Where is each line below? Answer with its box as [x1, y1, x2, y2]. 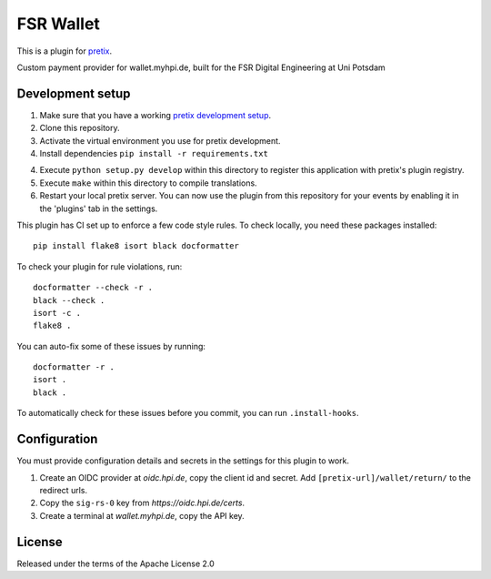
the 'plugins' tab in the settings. [39, 203, 158, 214]
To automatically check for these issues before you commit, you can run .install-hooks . [16, 408, 359, 419]
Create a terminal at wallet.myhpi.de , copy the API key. [39, 510, 245, 521]
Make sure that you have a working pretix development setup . [39, 109, 272, 120]
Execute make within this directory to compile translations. [39, 178, 258, 188]
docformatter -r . [33, 362, 115, 372]
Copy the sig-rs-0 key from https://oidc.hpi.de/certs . [39, 497, 245, 509]
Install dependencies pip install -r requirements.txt [39, 148, 268, 159]
